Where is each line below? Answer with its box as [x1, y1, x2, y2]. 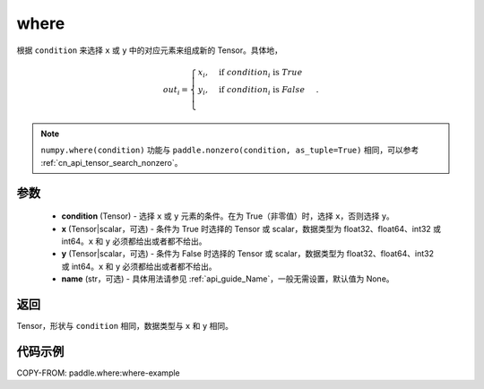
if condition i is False [218, 85, 306, 98]
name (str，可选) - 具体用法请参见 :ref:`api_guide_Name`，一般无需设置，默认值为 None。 [61, 273, 394, 284]
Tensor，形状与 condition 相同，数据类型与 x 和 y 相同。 [16, 321, 233, 332]
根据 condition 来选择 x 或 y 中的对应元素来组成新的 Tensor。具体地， [16, 45, 282, 56]
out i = [162, 84, 188, 97]
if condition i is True [218, 67, 303, 80]
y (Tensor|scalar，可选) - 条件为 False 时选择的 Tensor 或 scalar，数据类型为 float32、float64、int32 [61, 248, 435, 259]
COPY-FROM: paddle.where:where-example [16, 367, 181, 378]
